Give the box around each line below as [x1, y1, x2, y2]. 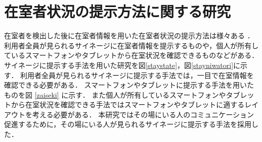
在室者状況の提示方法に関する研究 [4, 1, 231, 22]
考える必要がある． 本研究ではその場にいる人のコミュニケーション [32, 109, 254, 119]
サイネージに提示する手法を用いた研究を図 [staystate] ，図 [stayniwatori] [4, 59, 234, 70]
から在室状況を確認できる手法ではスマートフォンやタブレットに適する [11, 99, 245, 110]
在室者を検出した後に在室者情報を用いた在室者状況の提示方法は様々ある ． [4, 30, 254, 41]
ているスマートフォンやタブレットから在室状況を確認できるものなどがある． [4, 50, 259, 60]
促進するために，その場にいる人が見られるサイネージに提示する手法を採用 [4, 119, 252, 129]
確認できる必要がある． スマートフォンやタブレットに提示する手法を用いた [4, 80, 254, 90]
